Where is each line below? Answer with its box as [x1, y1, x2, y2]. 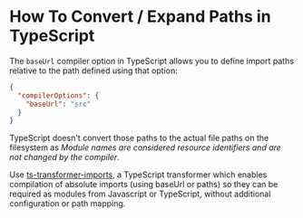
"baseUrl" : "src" [25, 100, 92, 109]
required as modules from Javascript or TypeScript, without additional [9, 188, 271, 200]
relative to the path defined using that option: [9, 65, 179, 76]
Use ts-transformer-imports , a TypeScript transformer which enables [9, 169, 268, 180]
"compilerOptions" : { [17, 90, 100, 100]
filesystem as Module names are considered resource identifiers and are [9, 142, 281, 153]
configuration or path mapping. [9, 198, 126, 209]
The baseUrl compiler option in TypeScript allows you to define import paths [9, 55, 295, 66]
